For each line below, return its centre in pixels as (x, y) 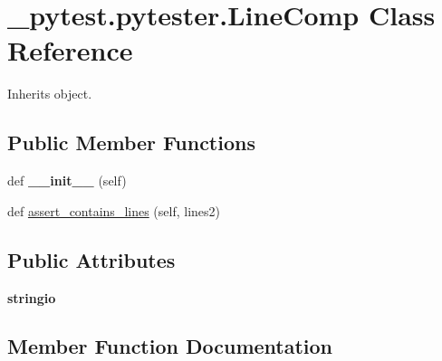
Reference (70, 50)
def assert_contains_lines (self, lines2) (114, 210)
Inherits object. (50, 94)
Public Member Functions (131, 142)
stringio (32, 297)
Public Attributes (91, 259)
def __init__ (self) (67, 180)
